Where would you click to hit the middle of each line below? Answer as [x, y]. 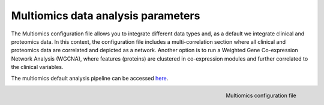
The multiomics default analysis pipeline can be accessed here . [90, 78]
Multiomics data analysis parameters [106, 16]
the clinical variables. [37, 67]
